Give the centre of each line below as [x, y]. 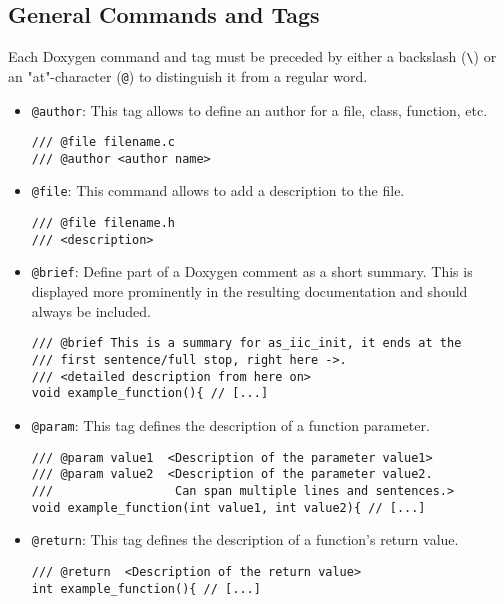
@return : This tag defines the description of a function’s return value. [245, 539]
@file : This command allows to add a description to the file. [218, 190]
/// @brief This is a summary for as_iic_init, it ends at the [246, 343]
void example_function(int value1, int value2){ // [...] [228, 507]
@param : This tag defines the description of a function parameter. [230, 424]
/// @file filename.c [103, 142]
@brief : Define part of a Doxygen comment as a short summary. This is [252, 271]
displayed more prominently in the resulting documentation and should [249, 291]
